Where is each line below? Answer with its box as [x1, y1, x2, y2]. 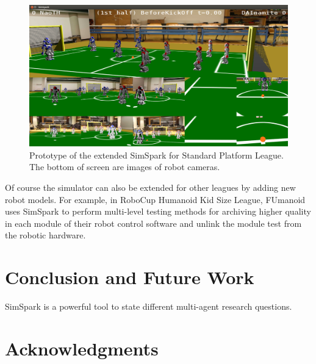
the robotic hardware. [5, 229, 86, 241]
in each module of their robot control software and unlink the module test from [5, 216, 302, 229]
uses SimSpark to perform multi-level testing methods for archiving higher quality [5, 205, 311, 218]
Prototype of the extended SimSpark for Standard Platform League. [29, 148, 284, 161]
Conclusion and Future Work [5, 265, 254, 290]
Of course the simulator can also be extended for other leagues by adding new [5, 181, 296, 194]
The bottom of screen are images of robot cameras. [29, 160, 220, 173]
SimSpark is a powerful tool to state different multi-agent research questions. [5, 300, 292, 313]
